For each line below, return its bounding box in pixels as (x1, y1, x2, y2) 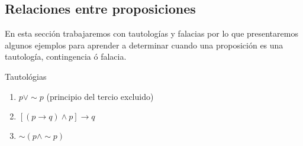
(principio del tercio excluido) (46, 90, 154, 102)
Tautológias (5, 70, 47, 82)
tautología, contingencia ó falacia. (5, 50, 127, 63)
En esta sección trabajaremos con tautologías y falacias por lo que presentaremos (5, 27, 298, 40)
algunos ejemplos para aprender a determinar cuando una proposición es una (5, 38, 283, 51)
